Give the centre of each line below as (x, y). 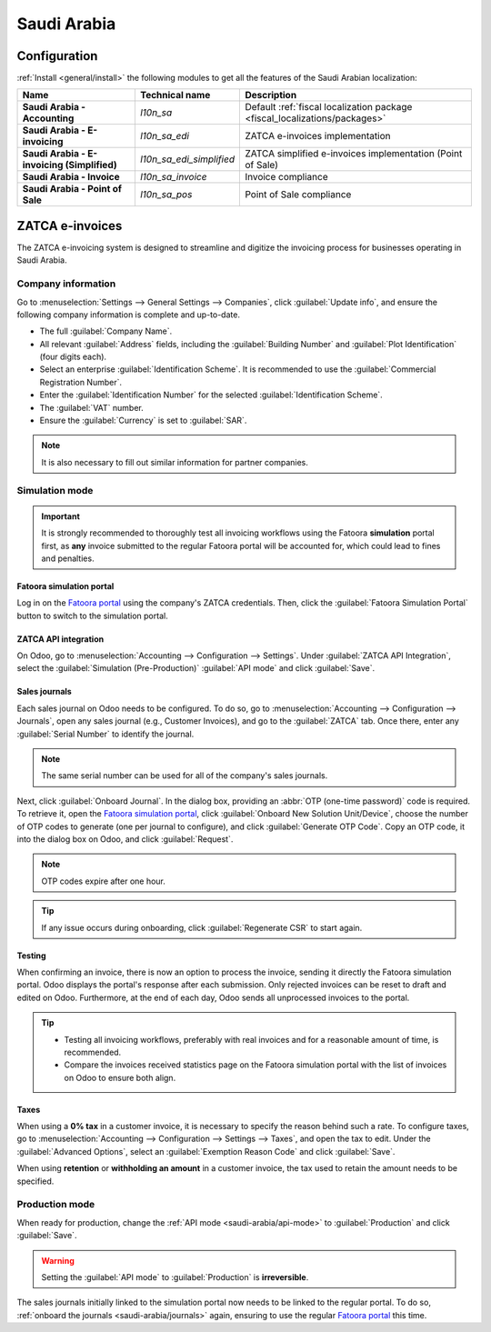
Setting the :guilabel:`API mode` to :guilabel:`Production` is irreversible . (175, 1277)
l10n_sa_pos (166, 195)
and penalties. (68, 558)
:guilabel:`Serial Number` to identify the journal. (105, 734)
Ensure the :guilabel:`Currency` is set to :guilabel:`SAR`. (143, 421)
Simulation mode (55, 490)
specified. (35, 1181)
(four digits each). (73, 357)
